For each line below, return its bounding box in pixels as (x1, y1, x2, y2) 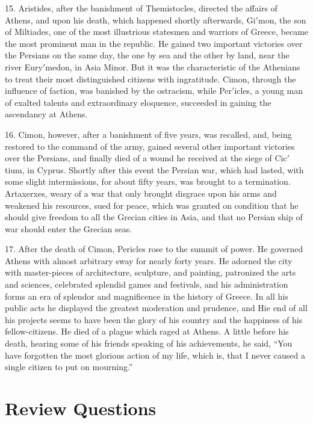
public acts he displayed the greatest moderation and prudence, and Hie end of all (5, 301, 308, 314)
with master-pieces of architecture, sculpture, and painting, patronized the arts (5, 266, 296, 279)
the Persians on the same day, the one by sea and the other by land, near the (5, 49, 290, 61)
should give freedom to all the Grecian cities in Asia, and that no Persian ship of (5, 211, 303, 223)
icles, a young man (234, 84, 303, 97)
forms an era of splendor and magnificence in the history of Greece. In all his (5, 289, 288, 302)
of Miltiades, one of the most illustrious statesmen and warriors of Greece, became (5, 25, 309, 38)
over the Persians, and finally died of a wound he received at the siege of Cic (5, 152, 287, 164)
